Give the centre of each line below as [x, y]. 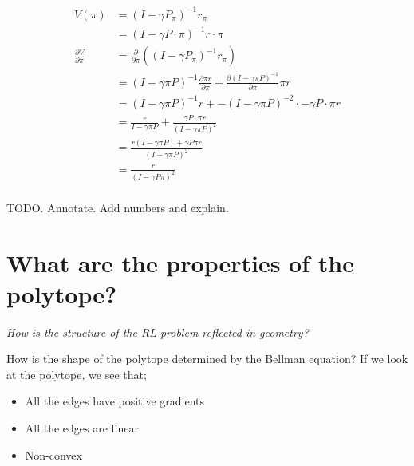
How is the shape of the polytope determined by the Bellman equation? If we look [207, 359]
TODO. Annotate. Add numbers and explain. [118, 207]
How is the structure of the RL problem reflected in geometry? [158, 332]
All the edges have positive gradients [115, 401]
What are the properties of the [180, 262]
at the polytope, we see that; [77, 374]
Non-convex [53, 454]
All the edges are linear [82, 428]
